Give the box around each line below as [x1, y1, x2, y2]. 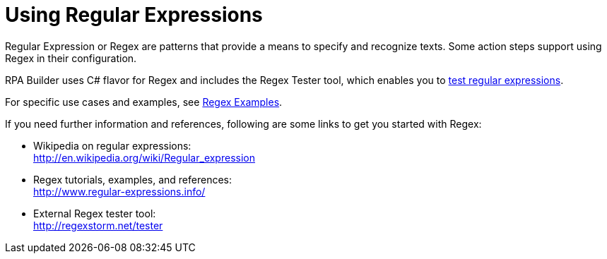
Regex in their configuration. [5, 52, 137, 64]
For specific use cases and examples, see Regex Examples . [5, 95, 283, 108]
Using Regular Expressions [5, 3, 263, 27]
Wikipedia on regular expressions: [33, 139, 191, 152]
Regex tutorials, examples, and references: [33, 173, 232, 186]
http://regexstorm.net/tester [33, 219, 163, 231]
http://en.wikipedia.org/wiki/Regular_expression [33, 151, 255, 164]
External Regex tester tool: [33, 207, 156, 219]
